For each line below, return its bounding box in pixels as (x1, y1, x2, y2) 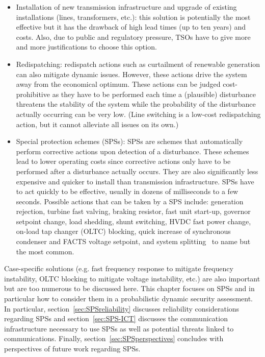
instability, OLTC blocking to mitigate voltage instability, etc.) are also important (4, 273, 260, 283)
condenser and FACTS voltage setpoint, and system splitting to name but (16, 236, 251, 247)
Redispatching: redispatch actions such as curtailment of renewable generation (16, 58, 260, 69)
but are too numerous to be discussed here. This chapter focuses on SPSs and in (4, 283, 255, 294)
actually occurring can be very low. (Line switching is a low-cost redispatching (16, 108, 261, 119)
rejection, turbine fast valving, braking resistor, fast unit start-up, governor (16, 206, 251, 217)
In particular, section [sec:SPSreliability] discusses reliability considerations (4, 303, 240, 314)
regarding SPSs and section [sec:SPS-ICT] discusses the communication (4, 313, 228, 324)
